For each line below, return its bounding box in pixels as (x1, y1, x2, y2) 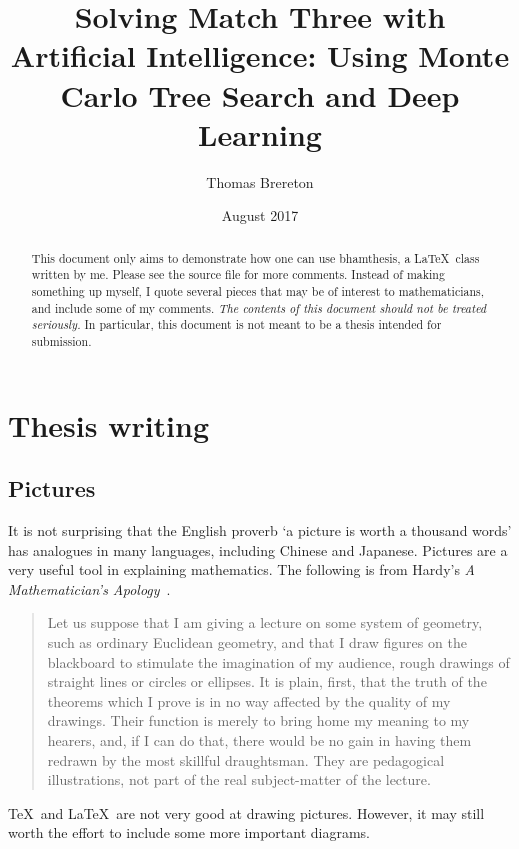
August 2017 (221, 205, 299, 226)
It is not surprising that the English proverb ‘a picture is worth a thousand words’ (8, 520, 512, 540)
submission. (31, 332, 92, 349)
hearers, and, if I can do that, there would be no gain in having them (47, 729, 472, 750)
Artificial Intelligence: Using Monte (10, 35, 510, 76)
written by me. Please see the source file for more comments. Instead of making (31, 266, 445, 283)
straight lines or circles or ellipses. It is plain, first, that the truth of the (47, 671, 487, 692)
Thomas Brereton (206, 171, 314, 192)
